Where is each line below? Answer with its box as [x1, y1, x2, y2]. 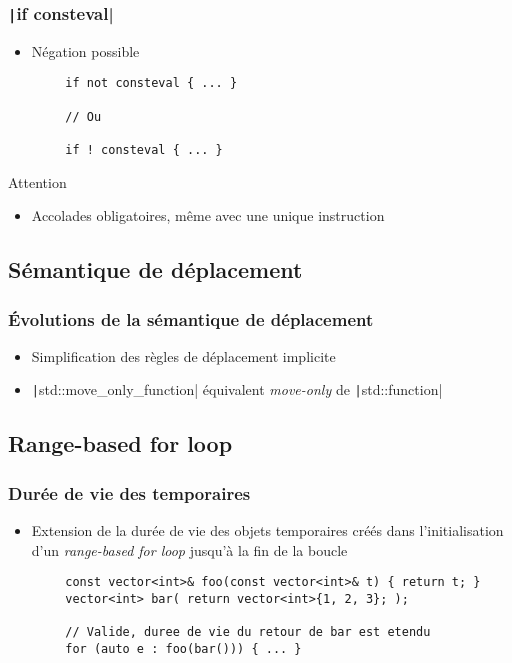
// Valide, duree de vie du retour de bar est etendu [65, 625, 431, 640]
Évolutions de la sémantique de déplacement [8, 306, 374, 331]
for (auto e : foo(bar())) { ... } [65, 641, 302, 656]
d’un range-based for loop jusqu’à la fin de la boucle [31, 539, 348, 560]
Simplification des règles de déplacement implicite [31, 345, 336, 366]
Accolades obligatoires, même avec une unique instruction [31, 205, 385, 226]
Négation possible [31, 40, 140, 61]
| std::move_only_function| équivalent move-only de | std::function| [31, 379, 443, 400]
